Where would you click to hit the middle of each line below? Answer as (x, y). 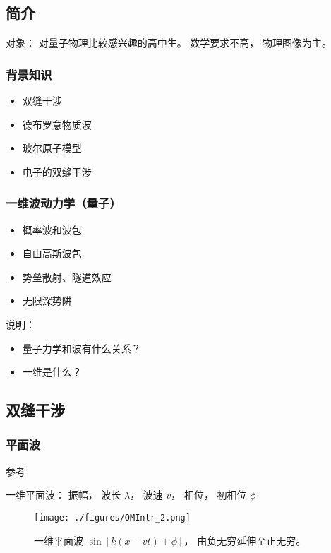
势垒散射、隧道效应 (67, 276)
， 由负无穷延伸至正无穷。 (245, 540)
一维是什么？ (52, 372)
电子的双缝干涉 (57, 171)
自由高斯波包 (52, 253)
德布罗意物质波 (57, 124)
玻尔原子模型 (52, 148)
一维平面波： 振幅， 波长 (64, 495)
